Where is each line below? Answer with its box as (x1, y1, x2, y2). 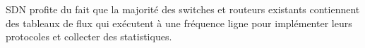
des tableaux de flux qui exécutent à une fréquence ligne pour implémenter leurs (6, 15, 352, 30)
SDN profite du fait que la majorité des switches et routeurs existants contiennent (6, 2, 360, 16)
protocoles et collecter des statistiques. (6, 29, 172, 44)
